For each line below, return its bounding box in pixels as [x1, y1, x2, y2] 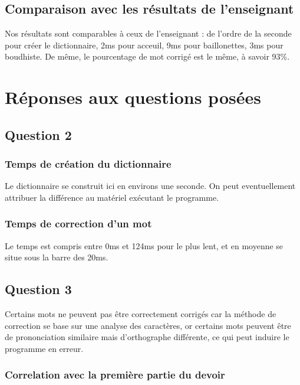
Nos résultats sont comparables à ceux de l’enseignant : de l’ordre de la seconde [5, 27, 292, 40]
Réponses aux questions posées [5, 85, 261, 109]
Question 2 [5, 125, 72, 143]
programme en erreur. [5, 342, 84, 354]
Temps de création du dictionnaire [5, 156, 172, 171]
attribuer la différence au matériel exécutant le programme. [5, 191, 219, 203]
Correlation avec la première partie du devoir [5, 367, 225, 382]
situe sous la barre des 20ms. [5, 251, 108, 263]
